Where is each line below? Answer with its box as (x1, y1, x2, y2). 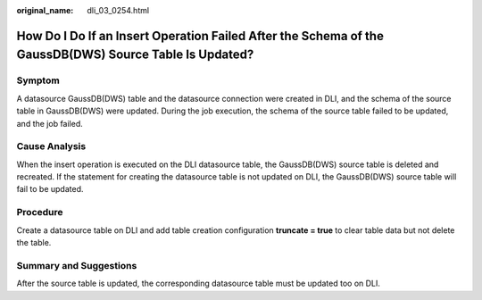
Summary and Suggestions (16, 259, 137, 271)
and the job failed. (16, 118, 84, 129)
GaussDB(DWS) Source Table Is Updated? (16, 47, 254, 62)
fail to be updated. (16, 184, 84, 195)
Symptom (16, 74, 60, 87)
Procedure (16, 206, 63, 219)
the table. (16, 237, 52, 247)
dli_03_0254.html (87, 5, 150, 15)
